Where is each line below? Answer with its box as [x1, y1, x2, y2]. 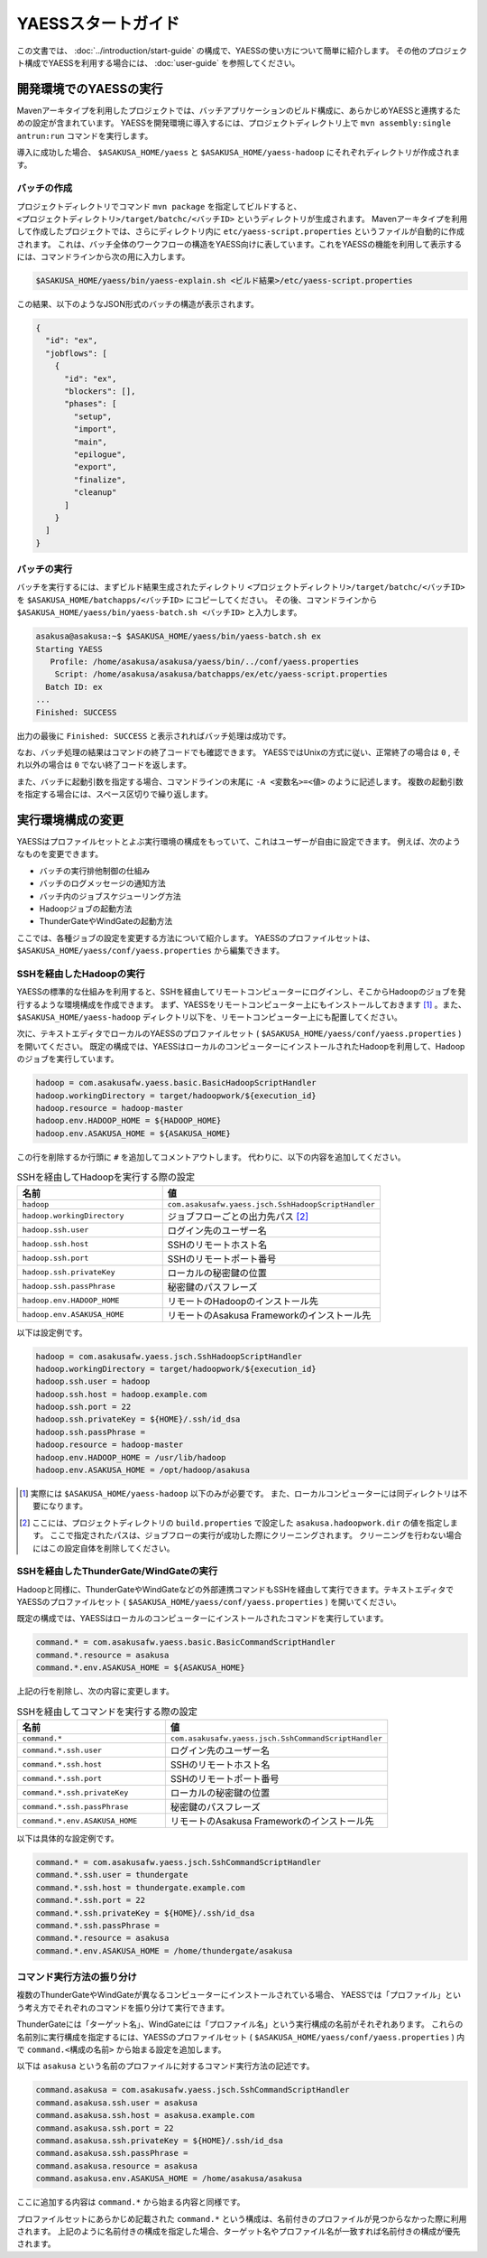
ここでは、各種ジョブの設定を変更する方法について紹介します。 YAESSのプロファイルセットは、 [16, 932, 375, 943]
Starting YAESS [35, 644, 103, 654]
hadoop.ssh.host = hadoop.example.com [35, 1389, 207, 1399]
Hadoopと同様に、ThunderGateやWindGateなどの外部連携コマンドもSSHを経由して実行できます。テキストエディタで [16, 1583, 455, 1594]
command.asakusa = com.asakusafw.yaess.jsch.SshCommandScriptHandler [35, 2085, 350, 2095]
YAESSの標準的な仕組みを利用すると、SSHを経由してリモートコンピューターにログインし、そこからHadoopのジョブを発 [16, 986, 466, 997]
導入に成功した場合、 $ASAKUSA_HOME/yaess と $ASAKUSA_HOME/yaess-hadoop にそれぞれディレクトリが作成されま [16, 147, 460, 158]
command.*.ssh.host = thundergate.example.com [35, 1882, 245, 1892]
